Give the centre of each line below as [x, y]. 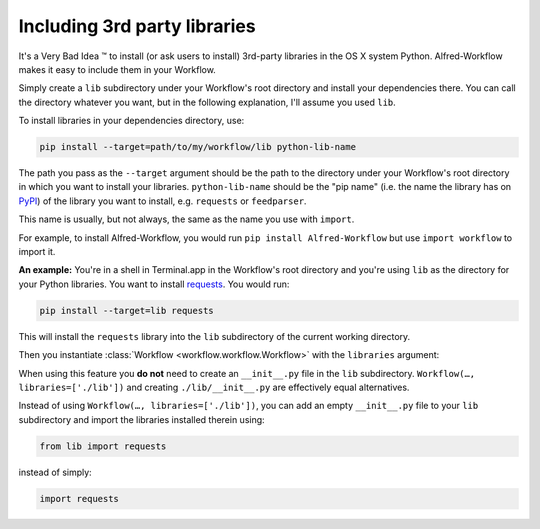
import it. [37, 252]
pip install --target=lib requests [126, 310]
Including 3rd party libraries [137, 26]
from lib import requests [103, 446]
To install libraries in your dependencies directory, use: [131, 121]
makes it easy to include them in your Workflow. [117, 69]
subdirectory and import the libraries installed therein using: [141, 419]
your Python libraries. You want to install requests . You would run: [154, 284]
